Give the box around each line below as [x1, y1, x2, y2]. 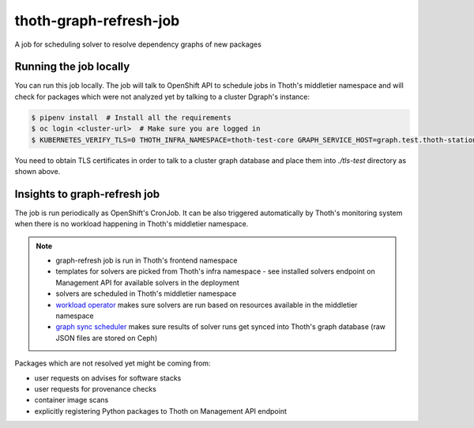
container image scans [34, 396, 109, 405]
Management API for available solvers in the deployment [55, 278, 240, 287]
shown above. [14, 166, 61, 176]
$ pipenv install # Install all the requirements [31, 113, 232, 122]
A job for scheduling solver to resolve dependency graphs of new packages [14, 40, 262, 49]
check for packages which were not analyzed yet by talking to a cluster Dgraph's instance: [14, 92, 310, 101]
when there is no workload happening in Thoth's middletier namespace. [14, 219, 249, 229]
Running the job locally [14, 60, 130, 74]
